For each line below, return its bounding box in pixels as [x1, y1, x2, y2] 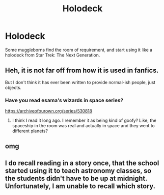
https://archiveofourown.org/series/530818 [5, 108, 92, 114]
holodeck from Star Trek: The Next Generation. [5, 52, 100, 58]
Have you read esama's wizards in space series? [5, 97, 124, 104]
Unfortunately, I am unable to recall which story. [5, 182, 156, 190]
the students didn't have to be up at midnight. [5, 174, 147, 182]
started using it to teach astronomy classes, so [5, 167, 152, 175]
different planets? [12, 128, 48, 134]
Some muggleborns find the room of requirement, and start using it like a [5, 47, 153, 53]
